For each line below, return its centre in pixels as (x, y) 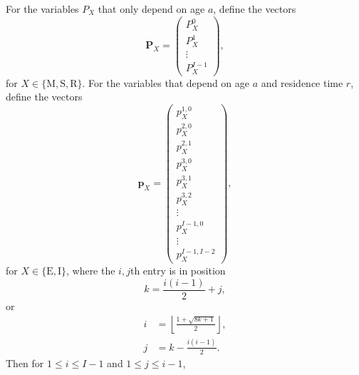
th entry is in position (178, 271)
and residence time (302, 82)
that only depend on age (151, 9)
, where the (90, 271)
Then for (25, 363)
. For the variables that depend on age (166, 82)
